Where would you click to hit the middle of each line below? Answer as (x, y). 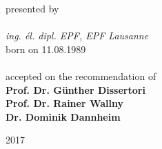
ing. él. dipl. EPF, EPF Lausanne (77, 36)
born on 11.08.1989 (46, 49)
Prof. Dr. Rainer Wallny (64, 103)
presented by (32, 8)
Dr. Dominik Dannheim (63, 116)
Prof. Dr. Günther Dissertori (75, 89)
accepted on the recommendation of (81, 76)
